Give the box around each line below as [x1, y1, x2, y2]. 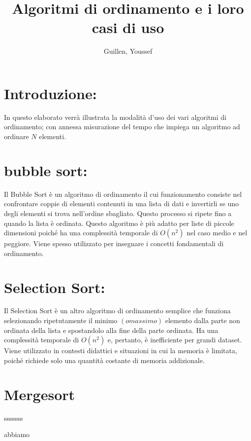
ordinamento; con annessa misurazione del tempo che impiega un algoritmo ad [4, 121, 240, 132]
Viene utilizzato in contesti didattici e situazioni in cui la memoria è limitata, [4, 345, 237, 356]
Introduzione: [4, 83, 97, 103]
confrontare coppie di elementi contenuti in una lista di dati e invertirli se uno [4, 198, 239, 209]
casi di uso [92, 17, 164, 37]
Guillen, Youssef [103, 46, 153, 56]
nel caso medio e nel [187, 227, 248, 238]
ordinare [4, 131, 29, 142]
